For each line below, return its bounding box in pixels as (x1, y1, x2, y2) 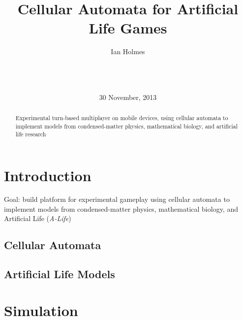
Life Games (89, 18, 167, 38)
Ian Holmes (111, 46, 145, 57)
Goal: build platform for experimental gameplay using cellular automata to (4, 193, 230, 204)
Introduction (4, 165, 91, 186)
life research (15, 130, 46, 138)
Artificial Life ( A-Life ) (4, 213, 71, 224)
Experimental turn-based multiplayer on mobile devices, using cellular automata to (15, 114, 228, 122)
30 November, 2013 (99, 92, 157, 102)
